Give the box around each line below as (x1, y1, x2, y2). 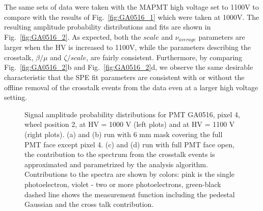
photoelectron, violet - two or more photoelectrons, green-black (24, 178, 221, 189)
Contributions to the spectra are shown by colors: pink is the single (24, 169, 235, 179)
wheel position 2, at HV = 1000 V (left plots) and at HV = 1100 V (24, 119, 235, 129)
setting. (4, 92, 28, 102)
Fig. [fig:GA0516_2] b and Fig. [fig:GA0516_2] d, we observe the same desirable (4, 62, 253, 72)
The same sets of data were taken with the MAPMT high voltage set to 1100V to (4, 2, 259, 12)
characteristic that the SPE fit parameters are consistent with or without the (4, 72, 245, 83)
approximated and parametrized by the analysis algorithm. (24, 159, 208, 169)
